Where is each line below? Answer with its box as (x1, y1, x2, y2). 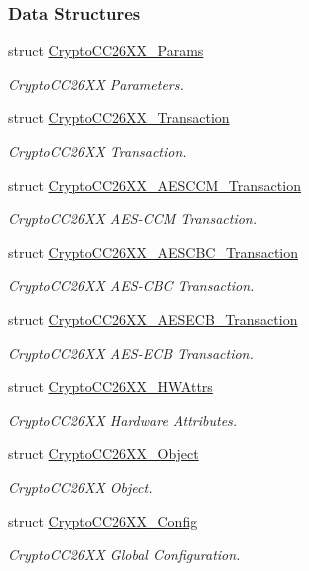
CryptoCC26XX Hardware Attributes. (8, 409, 238, 430)
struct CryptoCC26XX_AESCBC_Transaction (8, 241, 299, 262)
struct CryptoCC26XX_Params (8, 40, 204, 61)
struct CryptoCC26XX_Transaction (8, 107, 230, 128)
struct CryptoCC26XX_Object (8, 443, 199, 464)
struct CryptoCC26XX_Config (8, 510, 198, 531)
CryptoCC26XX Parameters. (8, 73, 184, 94)
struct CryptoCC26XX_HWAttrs (8, 376, 213, 397)
